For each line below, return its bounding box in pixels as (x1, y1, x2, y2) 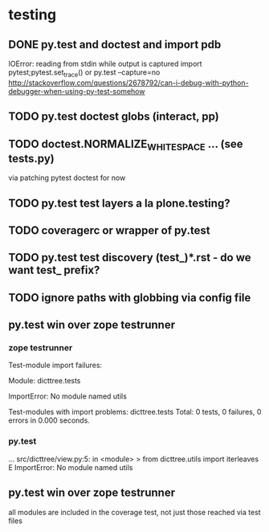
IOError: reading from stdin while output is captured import (8, 59, 202, 68)
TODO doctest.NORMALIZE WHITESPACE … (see (8, 137, 243, 153)
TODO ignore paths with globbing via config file (8, 291, 251, 305)
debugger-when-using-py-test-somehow (8, 86, 145, 96)
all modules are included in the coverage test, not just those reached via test (8, 507, 261, 517)
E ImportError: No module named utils (8, 462, 133, 472)
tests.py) (8, 151, 55, 166)
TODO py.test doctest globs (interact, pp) (8, 110, 219, 124)
